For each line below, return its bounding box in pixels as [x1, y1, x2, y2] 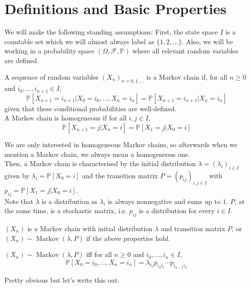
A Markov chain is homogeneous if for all [4, 113, 127, 123]
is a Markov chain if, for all [146, 71, 228, 82]
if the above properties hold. [86, 233, 170, 243]
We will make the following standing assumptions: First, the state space [4, 27, 218, 37]
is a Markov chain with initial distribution [27, 223, 153, 233]
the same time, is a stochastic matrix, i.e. [4, 205, 127, 216]
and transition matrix [161, 223, 225, 233]
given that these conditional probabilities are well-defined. [4, 103, 177, 113]
